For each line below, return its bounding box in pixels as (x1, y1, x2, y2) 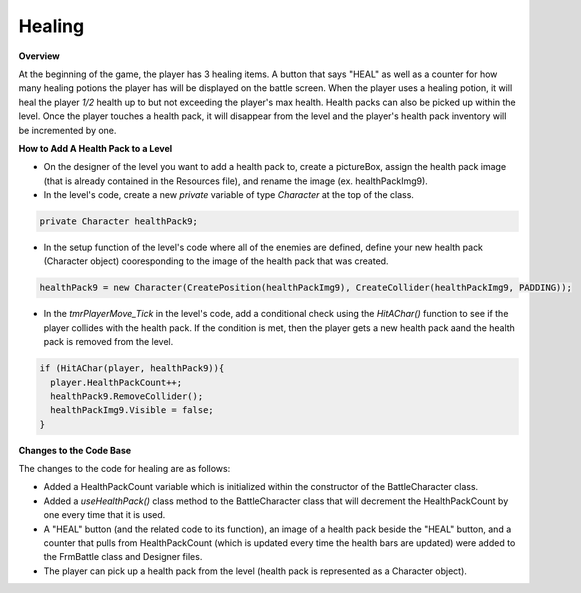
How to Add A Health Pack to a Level (18, 142, 173, 154)
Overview (18, 50, 60, 62)
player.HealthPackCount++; (50, 376, 183, 388)
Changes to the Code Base (18, 444, 132, 456)
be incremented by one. (18, 124, 117, 136)
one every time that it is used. (43, 509, 166, 521)
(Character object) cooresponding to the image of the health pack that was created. (43, 255, 389, 267)
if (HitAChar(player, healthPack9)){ (39, 363, 225, 374)
